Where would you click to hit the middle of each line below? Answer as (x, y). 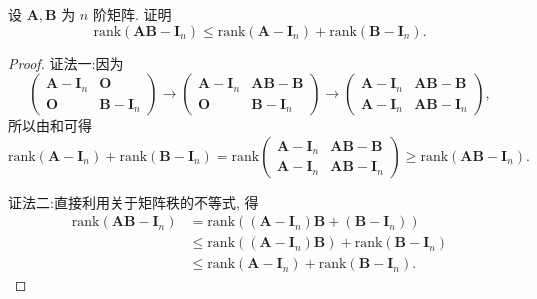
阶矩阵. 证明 (132, 14)
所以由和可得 (50, 125)
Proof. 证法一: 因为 (66, 62)
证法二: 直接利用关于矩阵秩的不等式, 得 (133, 201)
